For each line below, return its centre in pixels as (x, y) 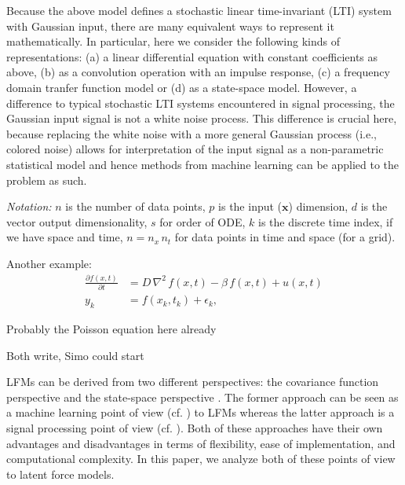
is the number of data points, (135, 206)
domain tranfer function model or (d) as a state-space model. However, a (182, 87)
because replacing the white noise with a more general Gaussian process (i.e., (192, 133)
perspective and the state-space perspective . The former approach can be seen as (202, 397)
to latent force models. (60, 474)
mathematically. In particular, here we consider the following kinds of (173, 41)
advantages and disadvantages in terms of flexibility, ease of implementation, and (201, 443)
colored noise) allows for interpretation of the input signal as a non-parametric (195, 149)
